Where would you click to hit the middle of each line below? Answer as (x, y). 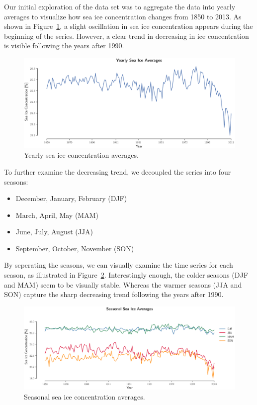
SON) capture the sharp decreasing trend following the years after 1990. (114, 294)
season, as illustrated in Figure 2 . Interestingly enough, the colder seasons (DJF (126, 275)
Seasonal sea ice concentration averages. (85, 396)
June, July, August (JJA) (54, 232)
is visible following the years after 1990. (64, 46)
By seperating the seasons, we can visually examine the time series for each (119, 265)
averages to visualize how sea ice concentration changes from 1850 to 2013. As (123, 16)
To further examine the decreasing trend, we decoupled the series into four (118, 171)
